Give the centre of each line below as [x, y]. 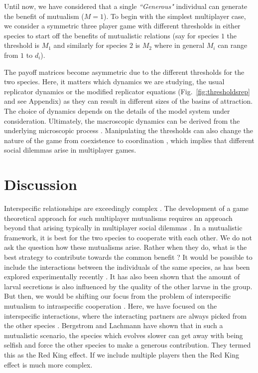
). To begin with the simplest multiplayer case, [175, 16]
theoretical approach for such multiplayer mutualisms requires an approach [118, 218]
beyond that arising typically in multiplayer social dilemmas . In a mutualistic [123, 228]
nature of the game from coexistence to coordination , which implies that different [129, 140]
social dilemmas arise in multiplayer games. [70, 150]
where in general [179, 45]
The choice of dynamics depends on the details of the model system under [117, 110]
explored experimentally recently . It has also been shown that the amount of [122, 277]
